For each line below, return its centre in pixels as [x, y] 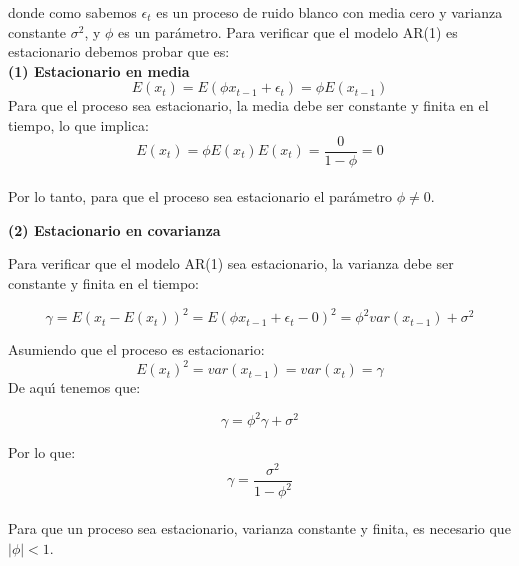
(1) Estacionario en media [99, 70]
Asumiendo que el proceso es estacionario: [136, 349]
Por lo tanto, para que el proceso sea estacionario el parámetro [200, 196]
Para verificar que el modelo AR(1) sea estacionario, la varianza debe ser [231, 263]
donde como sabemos [72, 12]
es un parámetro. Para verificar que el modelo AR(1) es [288, 31]
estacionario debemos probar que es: [119, 51]
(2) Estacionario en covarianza [114, 229]
